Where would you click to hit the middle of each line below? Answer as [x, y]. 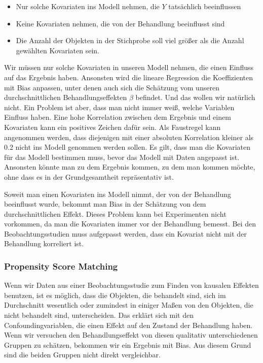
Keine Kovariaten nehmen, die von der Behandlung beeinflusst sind [120, 23]
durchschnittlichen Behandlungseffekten [66, 97]
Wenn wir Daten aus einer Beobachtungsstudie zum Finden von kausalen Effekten [131, 285]
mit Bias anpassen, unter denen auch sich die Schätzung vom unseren [112, 87]
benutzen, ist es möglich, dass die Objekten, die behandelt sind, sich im [115, 295]
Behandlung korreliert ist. [44, 243]
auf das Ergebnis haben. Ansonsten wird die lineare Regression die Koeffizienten [129, 77]
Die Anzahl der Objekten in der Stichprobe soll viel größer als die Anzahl [130, 40]
